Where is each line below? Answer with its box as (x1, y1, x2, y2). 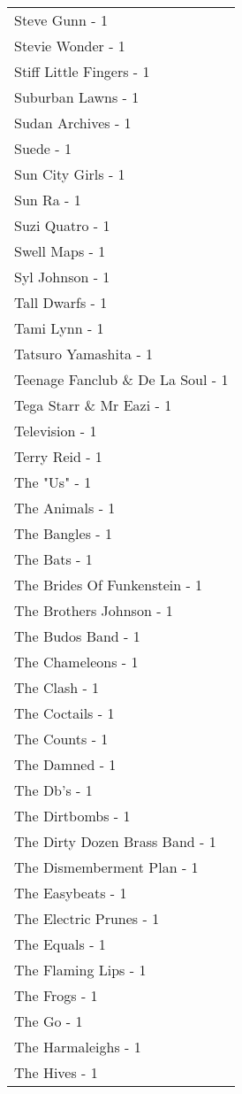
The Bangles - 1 (14, 523, 112, 543)
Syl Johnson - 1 (14, 266, 110, 287)
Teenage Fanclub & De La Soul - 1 (14, 369, 229, 389)
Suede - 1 (14, 138, 72, 158)
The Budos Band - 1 (14, 626, 140, 646)
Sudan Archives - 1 (14, 112, 132, 133)
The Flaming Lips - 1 (14, 959, 147, 980)
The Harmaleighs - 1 (14, 1036, 141, 1057)
